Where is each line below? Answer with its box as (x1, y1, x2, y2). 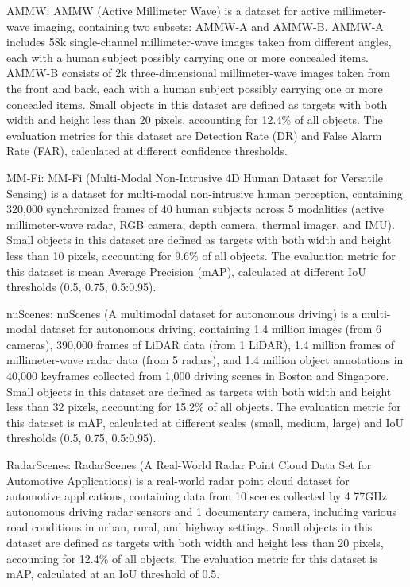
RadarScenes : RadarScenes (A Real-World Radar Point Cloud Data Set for (6, 457, 372, 473)
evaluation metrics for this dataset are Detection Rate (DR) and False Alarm (6, 126, 382, 143)
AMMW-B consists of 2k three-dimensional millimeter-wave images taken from (6, 64, 390, 81)
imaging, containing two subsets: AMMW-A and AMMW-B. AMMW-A (33, 17, 384, 34)
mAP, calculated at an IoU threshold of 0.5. (6, 566, 220, 582)
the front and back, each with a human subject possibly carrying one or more (6, 80, 383, 96)
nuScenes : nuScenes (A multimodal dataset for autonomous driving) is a (6, 305, 358, 321)
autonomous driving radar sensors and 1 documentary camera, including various (6, 503, 397, 519)
